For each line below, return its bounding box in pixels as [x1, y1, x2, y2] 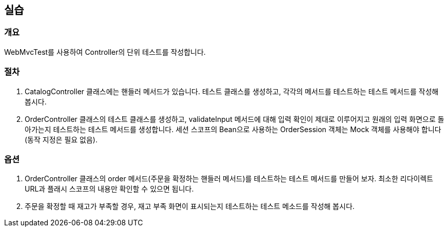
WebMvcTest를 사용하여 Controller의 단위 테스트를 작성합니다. [4, 47, 206, 56]
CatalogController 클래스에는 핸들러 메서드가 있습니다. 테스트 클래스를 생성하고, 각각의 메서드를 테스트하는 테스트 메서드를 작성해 [25, 87, 439, 96]
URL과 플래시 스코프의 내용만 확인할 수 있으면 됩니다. [25, 184, 194, 194]
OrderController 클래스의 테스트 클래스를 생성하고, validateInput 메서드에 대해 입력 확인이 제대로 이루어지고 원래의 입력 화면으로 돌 [25, 114, 444, 123]
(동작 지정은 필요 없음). [25, 135, 98, 144]
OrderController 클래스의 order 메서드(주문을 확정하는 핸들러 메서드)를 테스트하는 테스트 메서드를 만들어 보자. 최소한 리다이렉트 [25, 174, 434, 183]
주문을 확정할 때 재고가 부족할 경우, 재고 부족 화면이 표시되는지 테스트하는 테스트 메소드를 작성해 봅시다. [25, 202, 355, 211]
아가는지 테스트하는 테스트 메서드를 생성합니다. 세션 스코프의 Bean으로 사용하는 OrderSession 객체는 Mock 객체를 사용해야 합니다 [25, 124, 441, 134]
